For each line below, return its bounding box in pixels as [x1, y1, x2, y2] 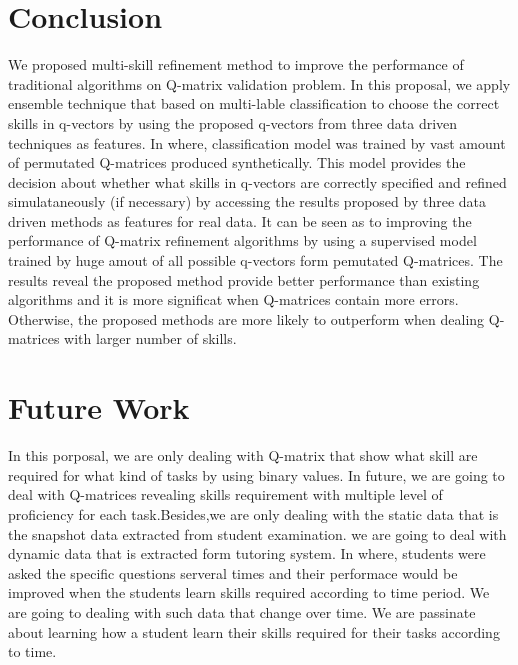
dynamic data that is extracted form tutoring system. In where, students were [8, 543, 486, 564]
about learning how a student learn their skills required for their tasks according [8, 621, 500, 642]
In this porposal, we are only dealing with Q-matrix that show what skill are [8, 445, 478, 466]
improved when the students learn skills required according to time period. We [8, 582, 490, 603]
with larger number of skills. [64, 328, 237, 349]
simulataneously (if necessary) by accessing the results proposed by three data [8, 191, 486, 212]
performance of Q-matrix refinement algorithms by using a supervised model [8, 230, 477, 251]
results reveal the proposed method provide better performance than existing [8, 269, 480, 290]
